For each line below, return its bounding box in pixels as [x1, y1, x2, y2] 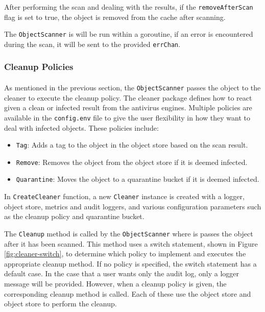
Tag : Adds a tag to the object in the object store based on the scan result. [16, 139, 248, 150]
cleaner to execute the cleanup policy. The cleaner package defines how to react [4, 92, 252, 103]
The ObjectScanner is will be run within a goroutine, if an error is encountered [4, 29, 253, 39]
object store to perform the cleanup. [4, 298, 117, 309]
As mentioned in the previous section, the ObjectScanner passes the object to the [4, 82, 261, 92]
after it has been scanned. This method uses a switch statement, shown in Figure [4, 238, 258, 249]
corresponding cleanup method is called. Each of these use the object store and [4, 288, 251, 299]
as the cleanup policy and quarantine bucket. [4, 211, 144, 222]
